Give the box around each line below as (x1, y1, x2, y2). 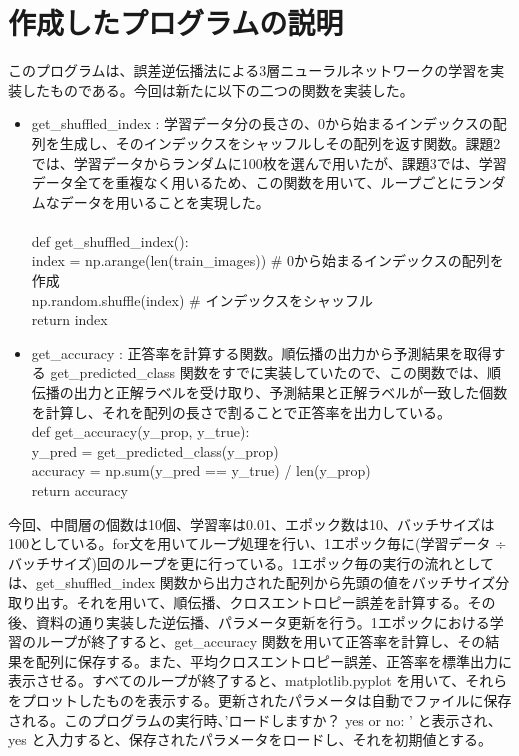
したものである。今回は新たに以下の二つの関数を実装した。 (21, 79, 414, 100)
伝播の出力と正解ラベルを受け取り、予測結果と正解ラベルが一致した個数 (31, 382, 508, 403)
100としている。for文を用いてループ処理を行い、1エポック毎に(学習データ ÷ (8, 533, 507, 554)
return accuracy (31, 480, 128, 500)
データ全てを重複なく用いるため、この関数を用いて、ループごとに (31, 172, 464, 193)
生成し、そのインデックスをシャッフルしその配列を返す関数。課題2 (59, 132, 501, 153)
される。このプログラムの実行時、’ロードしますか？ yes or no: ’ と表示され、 (8, 709, 502, 730)
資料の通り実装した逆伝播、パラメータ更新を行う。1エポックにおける (35, 611, 490, 632)
